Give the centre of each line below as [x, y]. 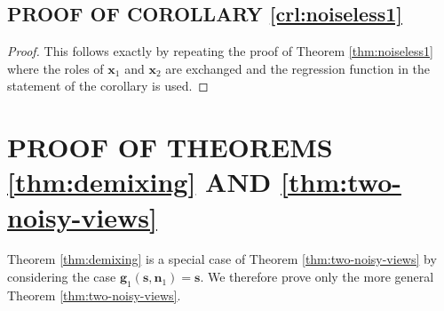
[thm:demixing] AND [139, 182]
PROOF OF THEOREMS [170, 147]
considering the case [62, 277]
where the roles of [55, 68]
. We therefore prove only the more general [317, 277]
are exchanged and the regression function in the [298, 68]
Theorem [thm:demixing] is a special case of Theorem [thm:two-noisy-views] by [222, 259]
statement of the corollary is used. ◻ [108, 86]
